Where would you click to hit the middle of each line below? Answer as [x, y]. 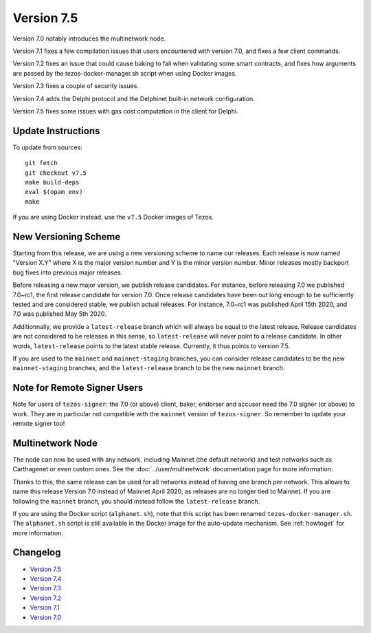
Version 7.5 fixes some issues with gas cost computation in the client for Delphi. [125, 111]
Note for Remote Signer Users [78, 388]
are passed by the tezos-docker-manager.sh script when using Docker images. [125, 73]
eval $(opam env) [54, 192]
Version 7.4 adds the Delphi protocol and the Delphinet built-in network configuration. [134, 98]
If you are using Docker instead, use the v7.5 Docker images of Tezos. [113, 217]
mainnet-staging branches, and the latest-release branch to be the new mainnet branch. [149, 368]
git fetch [41, 163]
